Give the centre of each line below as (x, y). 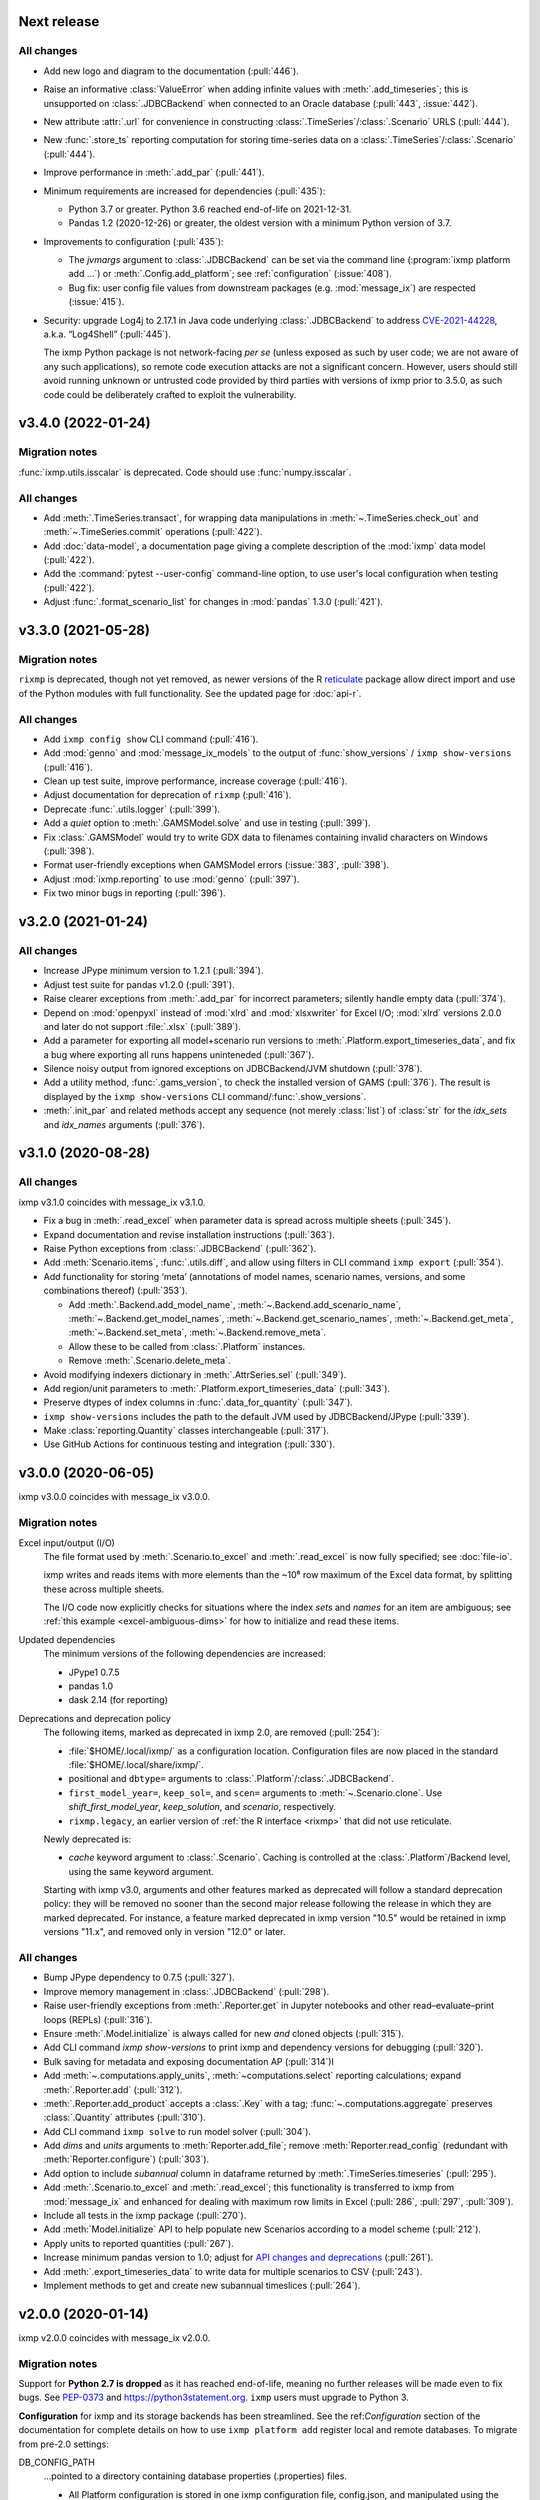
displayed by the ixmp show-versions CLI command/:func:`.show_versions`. (205, 1096)
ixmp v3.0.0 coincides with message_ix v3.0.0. (114, 1497)
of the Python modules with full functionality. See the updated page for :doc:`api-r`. (190, 693)
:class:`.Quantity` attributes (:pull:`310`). (125, 2117)
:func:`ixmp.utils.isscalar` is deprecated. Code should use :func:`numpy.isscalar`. (185, 472)
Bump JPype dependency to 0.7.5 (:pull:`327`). (139, 1977)
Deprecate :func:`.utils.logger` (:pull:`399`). (131, 809)
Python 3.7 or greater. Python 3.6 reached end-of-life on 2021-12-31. (210, 209)
